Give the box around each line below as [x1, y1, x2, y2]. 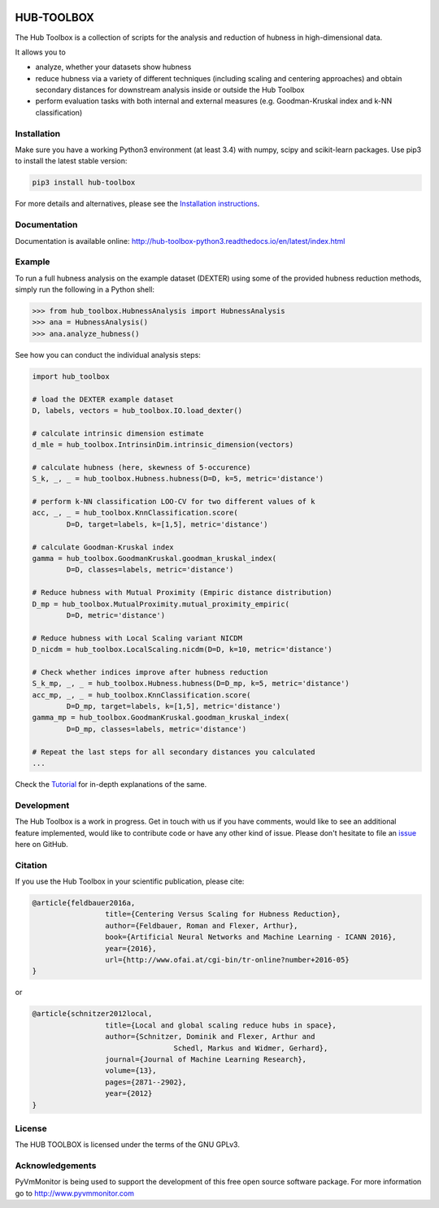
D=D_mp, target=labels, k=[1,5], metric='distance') [66, 702, 281, 711]
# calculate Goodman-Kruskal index [32, 542, 174, 552]
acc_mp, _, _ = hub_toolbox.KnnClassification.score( [32, 690, 251, 699]
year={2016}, [104, 944, 158, 953]
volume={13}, [104, 1066, 158, 1075]
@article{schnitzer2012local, [32, 1009, 153, 1019]
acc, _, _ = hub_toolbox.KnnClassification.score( [32, 508, 239, 518]
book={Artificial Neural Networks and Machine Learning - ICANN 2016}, [104, 932, 398, 942]
